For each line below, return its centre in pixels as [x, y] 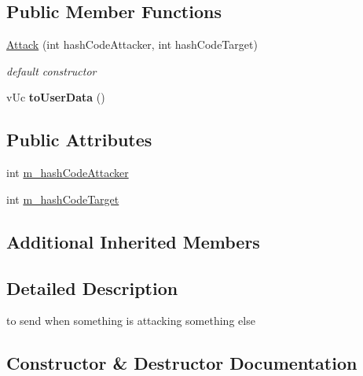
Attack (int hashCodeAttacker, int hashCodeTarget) [132, 44]
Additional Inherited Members [133, 241]
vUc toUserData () [56, 97]
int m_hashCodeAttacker [68, 173]
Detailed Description [92, 288]
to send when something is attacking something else [131, 321]
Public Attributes [79, 140]
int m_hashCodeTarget [63, 199]
